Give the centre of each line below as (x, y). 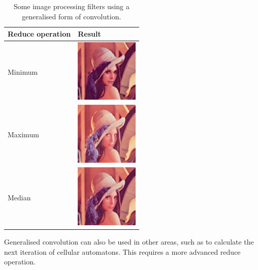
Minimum (23, 72)
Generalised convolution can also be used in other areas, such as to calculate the (129, 241)
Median (19, 197)
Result (89, 34)
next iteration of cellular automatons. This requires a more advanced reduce (122, 251)
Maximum (23, 134)
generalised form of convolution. (72, 16)
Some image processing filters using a (71, 6)
